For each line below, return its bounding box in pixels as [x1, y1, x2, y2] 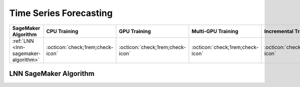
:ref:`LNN [12, 37, 34, 44]
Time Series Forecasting [9, 7, 113, 18]
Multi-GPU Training [191, 27, 238, 34]
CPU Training [46, 27, 78, 34]
